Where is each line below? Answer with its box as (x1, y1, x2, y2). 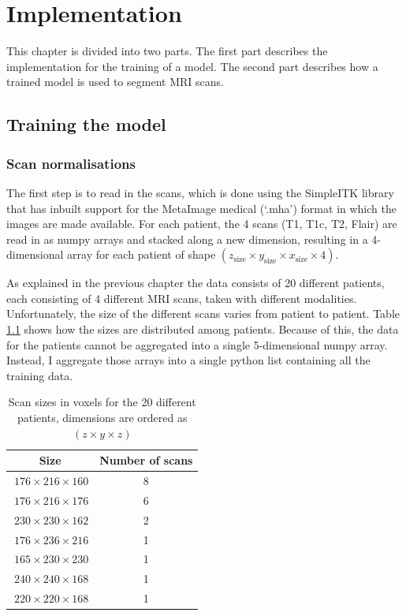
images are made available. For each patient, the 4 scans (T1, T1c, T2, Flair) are (6, 215, 397, 232)
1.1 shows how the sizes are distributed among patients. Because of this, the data (6, 321, 399, 338)
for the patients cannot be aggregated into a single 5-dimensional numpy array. (6, 336, 388, 353)
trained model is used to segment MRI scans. (6, 73, 224, 90)
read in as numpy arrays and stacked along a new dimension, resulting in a (6, 230, 368, 247)
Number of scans (99, 452, 193, 469)
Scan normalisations (6, 153, 136, 173)
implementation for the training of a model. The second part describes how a (6, 58, 378, 74)
